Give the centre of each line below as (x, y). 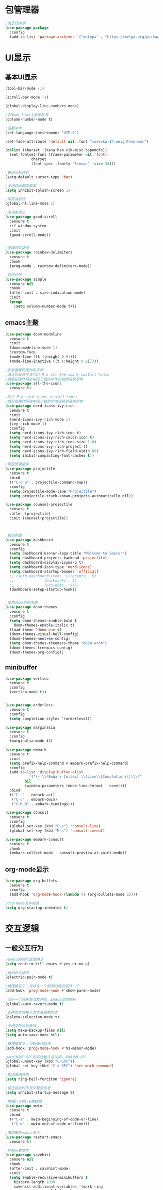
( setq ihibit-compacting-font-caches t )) (52, 455)
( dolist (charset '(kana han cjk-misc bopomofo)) (56, 150)
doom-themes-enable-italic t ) (44, 625)
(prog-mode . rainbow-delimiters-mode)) (51, 266)
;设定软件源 (15, 23)
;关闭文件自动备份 (21, 1026)
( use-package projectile (30, 469)
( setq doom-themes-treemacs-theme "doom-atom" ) (58, 643)
